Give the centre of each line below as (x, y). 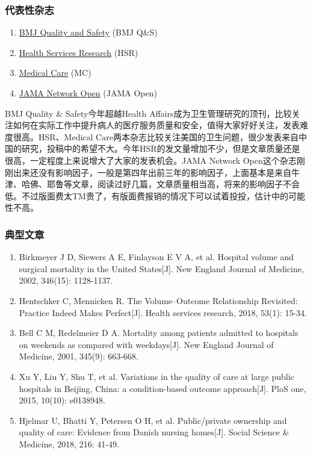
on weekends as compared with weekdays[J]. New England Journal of (146, 344)
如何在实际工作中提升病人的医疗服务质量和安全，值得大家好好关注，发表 (156, 125)
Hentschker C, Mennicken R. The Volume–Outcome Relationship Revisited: (158, 300)
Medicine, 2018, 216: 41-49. (69, 443)
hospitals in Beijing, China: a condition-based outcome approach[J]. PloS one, (163, 388)
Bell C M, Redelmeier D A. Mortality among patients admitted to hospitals (159, 333)
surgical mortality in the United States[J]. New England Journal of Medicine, (161, 268)
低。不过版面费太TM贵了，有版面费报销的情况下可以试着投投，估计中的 (147, 195)
